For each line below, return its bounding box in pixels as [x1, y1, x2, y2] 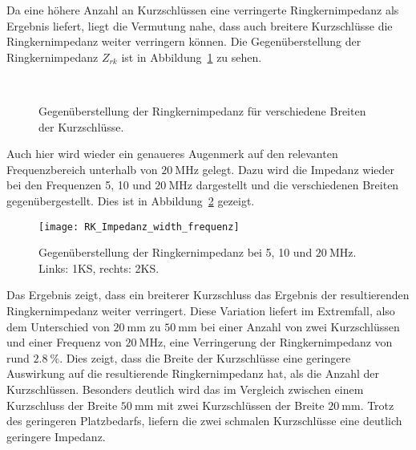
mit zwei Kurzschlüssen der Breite [156, 396, 325, 413]
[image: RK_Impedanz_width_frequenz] [38, 221, 240, 233]
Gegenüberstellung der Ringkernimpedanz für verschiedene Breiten [38, 102, 366, 119]
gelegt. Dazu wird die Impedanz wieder [202, 160, 394, 177]
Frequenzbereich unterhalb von [6, 160, 158, 177]
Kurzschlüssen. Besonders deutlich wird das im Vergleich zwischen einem [6, 380, 364, 397]
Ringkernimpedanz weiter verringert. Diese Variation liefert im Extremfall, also [6, 302, 395, 318]
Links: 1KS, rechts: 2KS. [38, 259, 160, 276]
